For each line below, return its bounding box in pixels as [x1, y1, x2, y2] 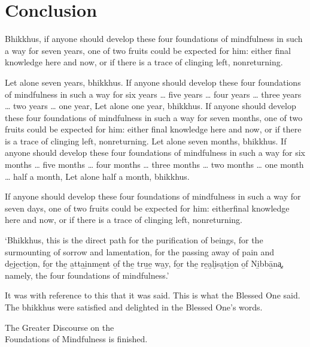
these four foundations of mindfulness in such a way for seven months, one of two [5, 111, 303, 123]
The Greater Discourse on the [5, 321, 114, 333]
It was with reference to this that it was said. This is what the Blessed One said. [5, 289, 300, 301]
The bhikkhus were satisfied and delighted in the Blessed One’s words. [5, 301, 263, 313]
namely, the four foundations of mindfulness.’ [5, 268, 169, 281]
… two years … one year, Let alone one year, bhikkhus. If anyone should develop [5, 99, 296, 112]
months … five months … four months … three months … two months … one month [5, 158, 304, 171]
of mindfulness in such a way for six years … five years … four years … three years [5, 87, 302, 100]
